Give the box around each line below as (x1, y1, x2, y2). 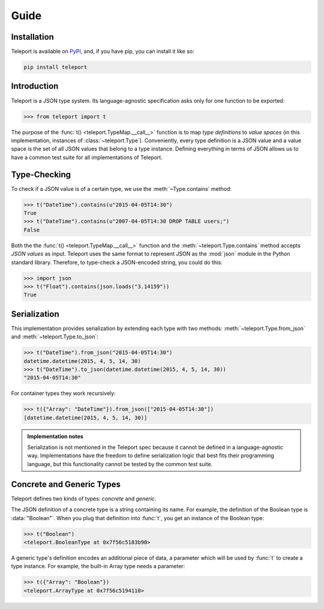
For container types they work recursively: (11, 390, 116, 397)
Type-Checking (11, 169, 71, 179)
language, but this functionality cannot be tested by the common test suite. (27, 460, 213, 467)
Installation (11, 32, 54, 42)
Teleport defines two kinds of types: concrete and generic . (11, 495, 157, 502)
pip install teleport (23, 64, 88, 71)
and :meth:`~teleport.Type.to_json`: (11, 333, 98, 340)
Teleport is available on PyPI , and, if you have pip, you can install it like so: (11, 48, 194, 55)
